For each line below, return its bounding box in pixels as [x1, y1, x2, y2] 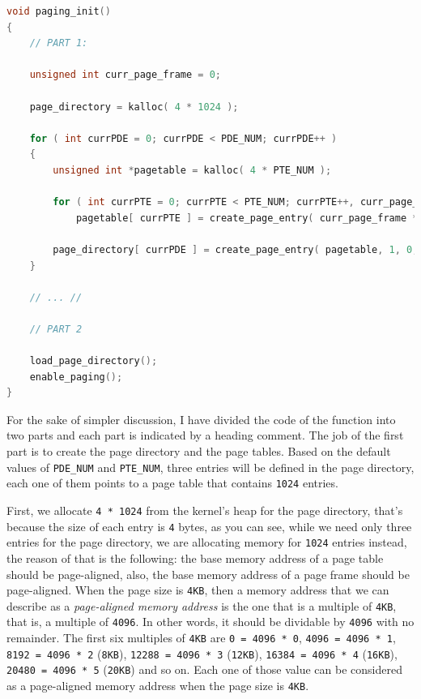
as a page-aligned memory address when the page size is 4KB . [6, 677, 309, 694]
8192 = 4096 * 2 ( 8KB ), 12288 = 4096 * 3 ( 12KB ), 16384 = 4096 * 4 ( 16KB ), [6, 645, 398, 662]
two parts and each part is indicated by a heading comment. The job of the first [6, 427, 404, 444]
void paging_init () [6, 6, 111, 17]
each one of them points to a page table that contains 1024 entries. [6, 474, 338, 491]
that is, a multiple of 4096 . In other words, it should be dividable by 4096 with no [6, 613, 415, 630]
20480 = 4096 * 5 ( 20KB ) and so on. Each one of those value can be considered [6, 661, 402, 678]
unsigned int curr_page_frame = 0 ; [29, 69, 221, 81]
